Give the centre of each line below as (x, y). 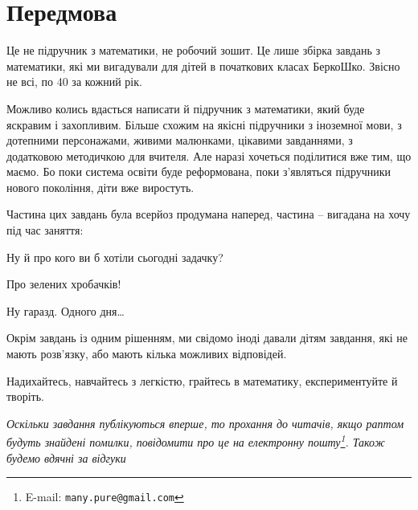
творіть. (25, 396)
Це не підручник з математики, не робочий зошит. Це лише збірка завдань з (194, 50)
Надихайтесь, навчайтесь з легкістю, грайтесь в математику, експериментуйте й (202, 380)
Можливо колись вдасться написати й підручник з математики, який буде (186, 108)
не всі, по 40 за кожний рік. (74, 82)
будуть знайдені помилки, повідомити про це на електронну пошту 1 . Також (196, 441)
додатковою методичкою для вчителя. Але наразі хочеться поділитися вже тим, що (209, 155)
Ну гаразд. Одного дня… (66, 310)
